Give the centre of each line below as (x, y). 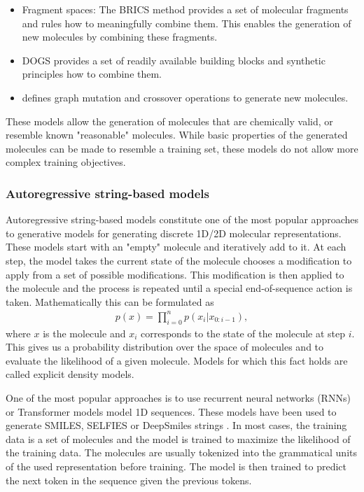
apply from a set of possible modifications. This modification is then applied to (175, 274)
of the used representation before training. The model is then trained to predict (176, 466)
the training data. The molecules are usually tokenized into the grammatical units (182, 452)
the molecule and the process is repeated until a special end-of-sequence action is (179, 288)
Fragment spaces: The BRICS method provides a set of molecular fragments (185, 9)
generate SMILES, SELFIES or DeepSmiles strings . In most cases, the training (176, 425)
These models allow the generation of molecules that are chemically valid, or (169, 121)
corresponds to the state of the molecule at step (243, 333)
